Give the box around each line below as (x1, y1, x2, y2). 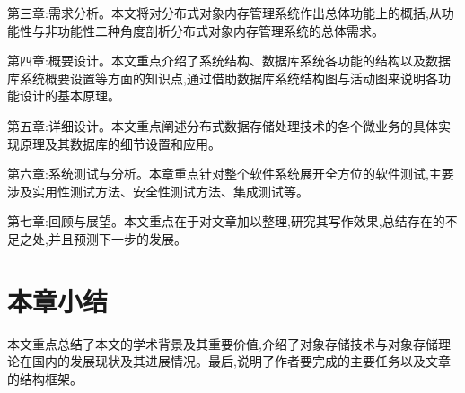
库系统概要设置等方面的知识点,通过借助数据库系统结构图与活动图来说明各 (7, 68, 438, 87)
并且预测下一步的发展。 (48, 229, 187, 248)
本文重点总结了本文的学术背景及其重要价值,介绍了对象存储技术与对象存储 (7, 334, 438, 353)
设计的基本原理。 (19, 86, 120, 105)
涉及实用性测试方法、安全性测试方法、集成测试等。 (7, 181, 309, 200)
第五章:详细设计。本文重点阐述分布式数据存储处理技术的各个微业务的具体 (7, 116, 438, 135)
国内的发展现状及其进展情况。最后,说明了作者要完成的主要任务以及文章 (31, 352, 451, 371)
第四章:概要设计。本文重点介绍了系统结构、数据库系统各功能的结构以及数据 (7, 51, 451, 70)
